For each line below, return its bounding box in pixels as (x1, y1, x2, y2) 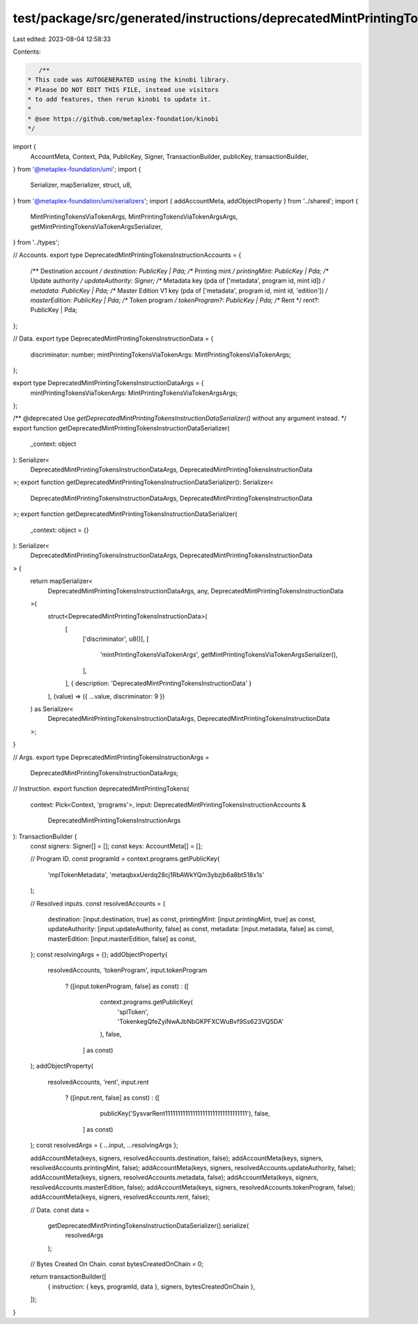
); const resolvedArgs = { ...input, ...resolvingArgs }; (30, 1141, 178, 1149)
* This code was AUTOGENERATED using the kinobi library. (27, 76, 230, 84)
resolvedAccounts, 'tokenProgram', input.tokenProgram (47, 966, 208, 974)
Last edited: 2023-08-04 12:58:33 (13, 35, 111, 43)
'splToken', (117, 1007, 149, 1016)
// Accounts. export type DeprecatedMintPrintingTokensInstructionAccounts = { (13, 251, 242, 259)
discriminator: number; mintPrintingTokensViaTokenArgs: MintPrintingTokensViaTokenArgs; (30, 350, 292, 359)
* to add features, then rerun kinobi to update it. (27, 95, 212, 104)
